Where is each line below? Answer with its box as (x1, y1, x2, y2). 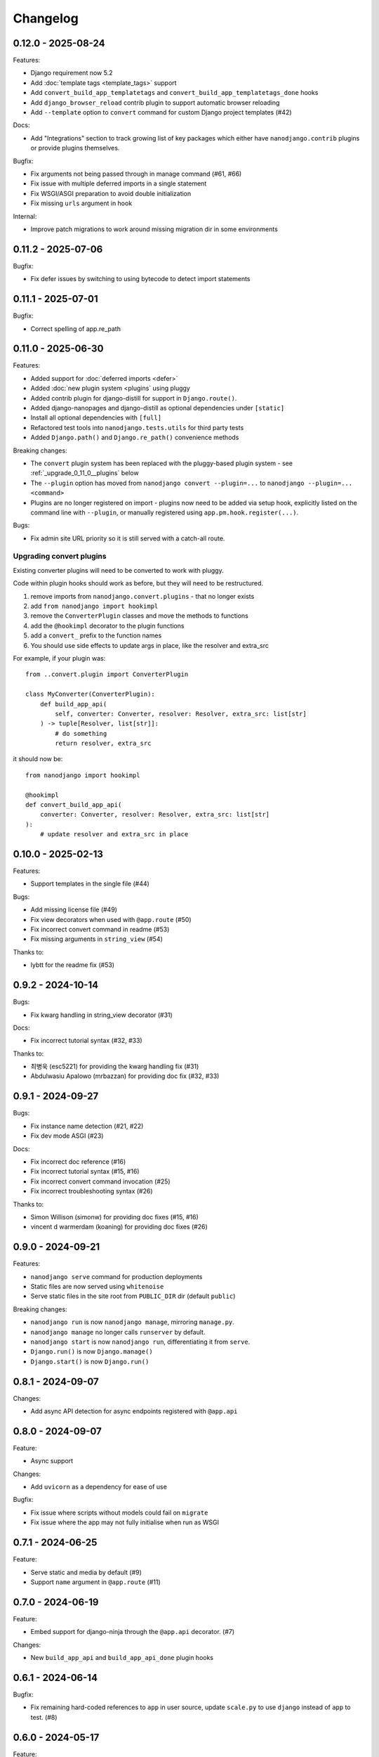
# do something (55, 730, 107, 737)
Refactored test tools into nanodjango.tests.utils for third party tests (30, 423, 244, 432)
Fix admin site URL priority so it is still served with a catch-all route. (30, 534, 225, 543)
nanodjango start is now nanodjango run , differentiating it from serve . (30, 1337, 251, 1346)
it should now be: (13, 755, 63, 763)
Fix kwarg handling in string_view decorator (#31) (30, 1011, 173, 1019)
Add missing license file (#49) (30, 905, 117, 914)
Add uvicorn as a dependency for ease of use (30, 1483, 168, 1491)
